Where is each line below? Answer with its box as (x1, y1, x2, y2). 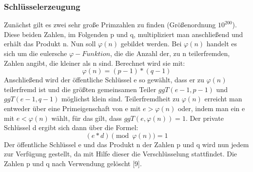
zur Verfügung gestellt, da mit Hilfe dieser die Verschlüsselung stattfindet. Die (4, 149, 237, 159)
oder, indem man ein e (177, 103, 245, 113)
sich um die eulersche (4, 48, 67, 58)
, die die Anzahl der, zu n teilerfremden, (110, 48, 230, 58)
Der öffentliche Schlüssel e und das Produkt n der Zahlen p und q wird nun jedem (4, 139, 249, 149)
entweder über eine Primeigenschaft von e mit (4, 103, 141, 113)
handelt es (206, 38, 237, 49)
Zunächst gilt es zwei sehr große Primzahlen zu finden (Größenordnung (4, 19, 216, 30)
